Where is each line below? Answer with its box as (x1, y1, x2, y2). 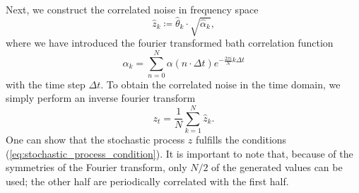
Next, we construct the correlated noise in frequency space (6, 2, 259, 16)
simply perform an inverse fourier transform (6, 90, 196, 105)
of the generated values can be (211, 160, 343, 175)
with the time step (6, 76, 86, 91)
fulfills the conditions (196, 132, 287, 147)
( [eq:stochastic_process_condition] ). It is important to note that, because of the (6, 146, 353, 160)
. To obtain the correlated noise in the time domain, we (100, 76, 341, 91)
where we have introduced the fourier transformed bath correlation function (6, 35, 334, 50)
